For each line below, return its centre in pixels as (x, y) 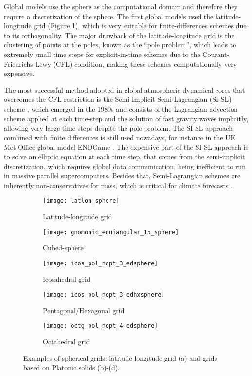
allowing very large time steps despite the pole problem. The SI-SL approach (118, 128)
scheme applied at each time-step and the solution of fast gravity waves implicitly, (126, 118)
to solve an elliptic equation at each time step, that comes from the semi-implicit (125, 156)
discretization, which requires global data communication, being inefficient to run (125, 166)
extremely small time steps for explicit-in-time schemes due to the (102, 54)
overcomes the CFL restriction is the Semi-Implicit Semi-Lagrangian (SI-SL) (118, 99)
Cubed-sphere (63, 248)
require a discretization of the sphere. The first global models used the (109, 16)
